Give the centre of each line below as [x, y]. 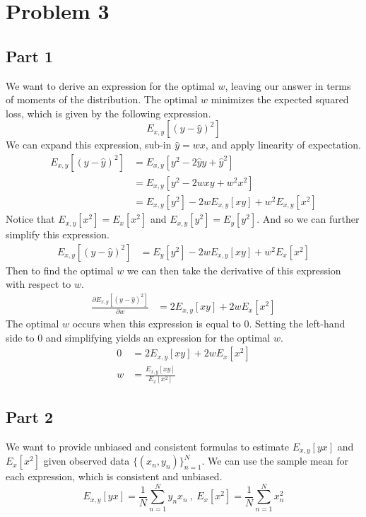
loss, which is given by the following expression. [108, 113]
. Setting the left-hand [297, 324]
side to [20, 337]
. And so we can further [308, 219]
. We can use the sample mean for [275, 461]
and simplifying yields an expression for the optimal [158, 337]
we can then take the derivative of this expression [234, 270]
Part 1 [30, 56]
